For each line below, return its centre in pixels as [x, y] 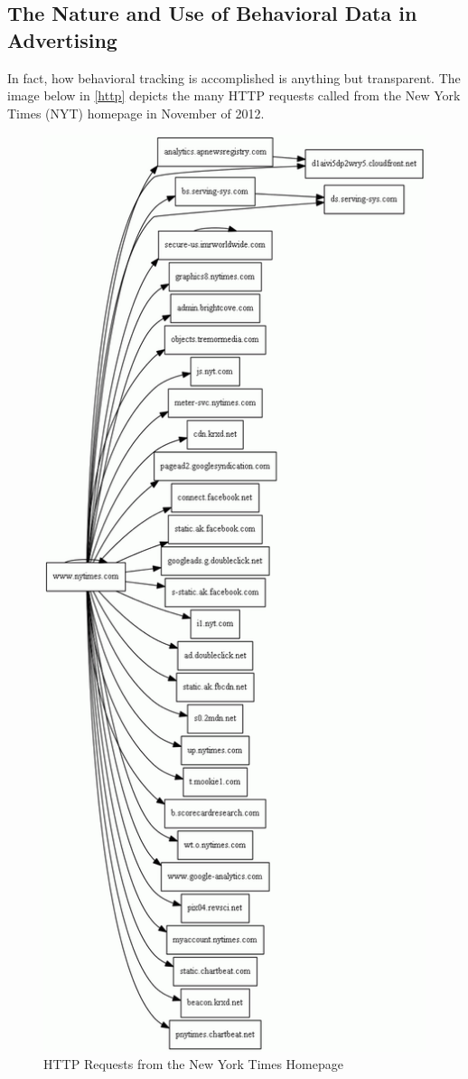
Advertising [62, 39]
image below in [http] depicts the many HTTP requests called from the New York [234, 95]
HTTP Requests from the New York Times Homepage [193, 1064]
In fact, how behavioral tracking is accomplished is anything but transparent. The [234, 77]
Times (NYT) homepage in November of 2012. [136, 113]
